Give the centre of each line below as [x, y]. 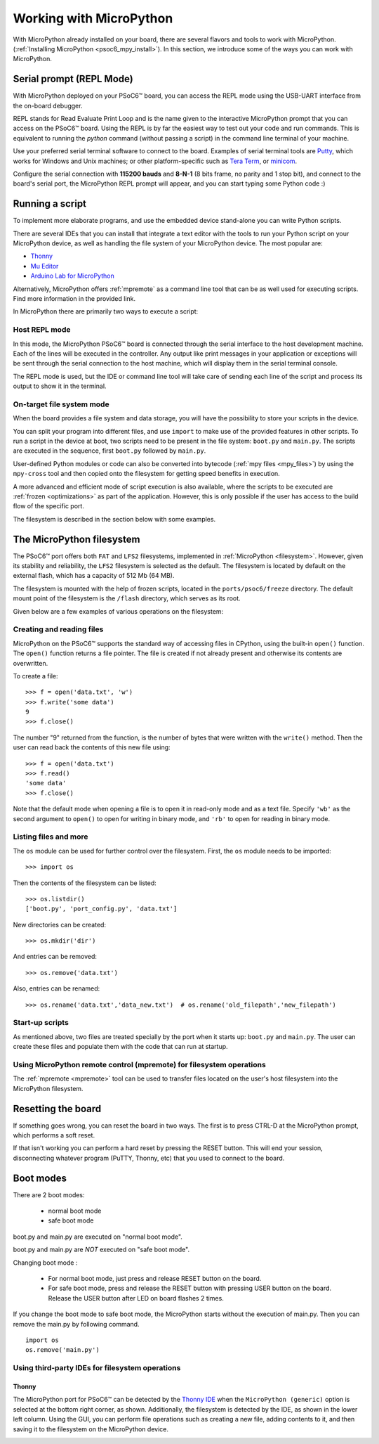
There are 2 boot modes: [49, 1194]
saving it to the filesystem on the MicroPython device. [91, 1429]
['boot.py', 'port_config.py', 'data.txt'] [101, 909]
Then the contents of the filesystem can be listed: [85, 883]
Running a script [50, 204]
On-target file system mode [61, 404]
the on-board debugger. [48, 105]
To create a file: [35, 676]
